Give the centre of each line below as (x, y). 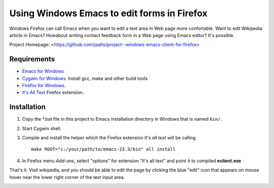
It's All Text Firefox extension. (53, 92)
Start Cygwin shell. (42, 128)
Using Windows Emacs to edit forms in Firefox (108, 13)
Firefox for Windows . (44, 86)
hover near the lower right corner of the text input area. (67, 177)
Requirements (32, 59)
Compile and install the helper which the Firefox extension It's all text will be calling (109, 138)
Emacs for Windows (43, 71)
